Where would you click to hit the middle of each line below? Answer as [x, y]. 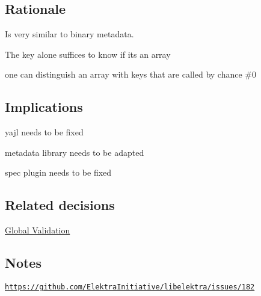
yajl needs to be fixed [44, 132]
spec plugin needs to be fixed [58, 172]
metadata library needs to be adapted [75, 152]
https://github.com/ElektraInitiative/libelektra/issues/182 [130, 287]
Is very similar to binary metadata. [69, 34]
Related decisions [60, 205]
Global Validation [38, 230]
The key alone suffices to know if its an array [88, 54]
